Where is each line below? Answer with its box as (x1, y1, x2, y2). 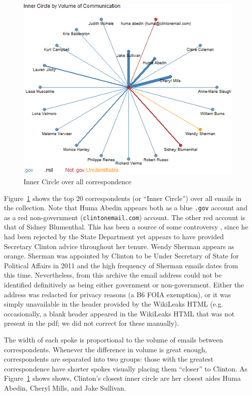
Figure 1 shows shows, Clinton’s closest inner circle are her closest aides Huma (4, 373, 241, 383)
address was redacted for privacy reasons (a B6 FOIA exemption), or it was (4, 289, 231, 299)
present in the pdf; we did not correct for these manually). (4, 318, 179, 328)
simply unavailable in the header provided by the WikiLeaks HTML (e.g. (4, 299, 224, 309)
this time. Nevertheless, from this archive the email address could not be (4, 270, 222, 280)
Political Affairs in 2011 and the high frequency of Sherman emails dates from (4, 260, 238, 270)
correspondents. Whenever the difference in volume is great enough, (4, 344, 207, 354)
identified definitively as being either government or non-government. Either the (4, 280, 244, 290)
